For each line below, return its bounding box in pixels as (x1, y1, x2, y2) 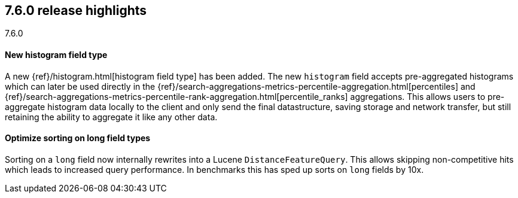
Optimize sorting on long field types (5, 133, 151, 144)
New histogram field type (5, 50, 108, 60)
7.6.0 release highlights (5, 3, 147, 18)
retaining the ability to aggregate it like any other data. (5, 111, 218, 122)
